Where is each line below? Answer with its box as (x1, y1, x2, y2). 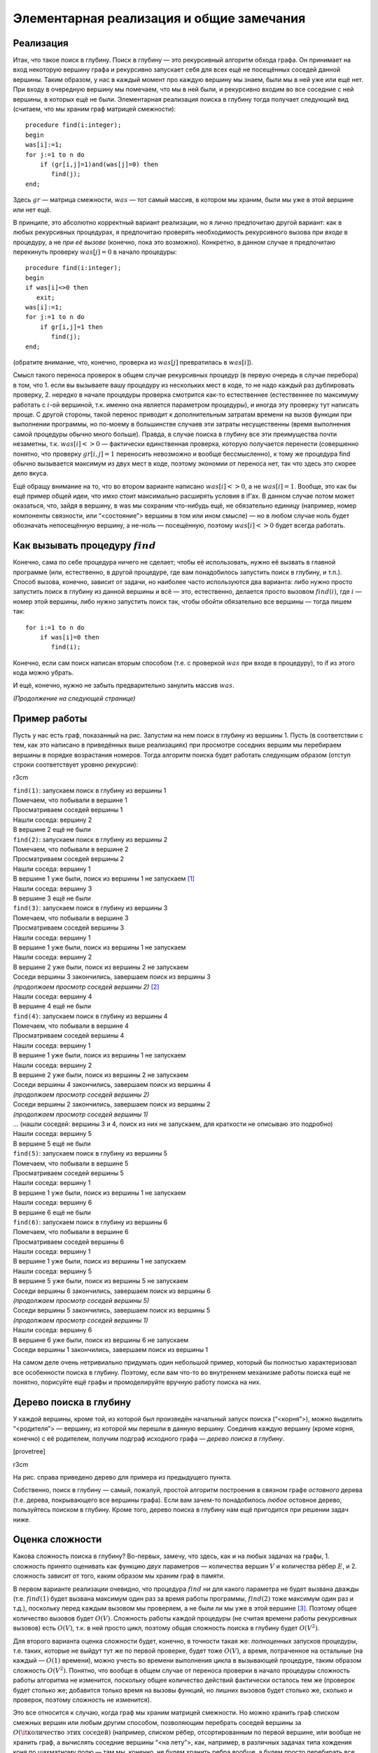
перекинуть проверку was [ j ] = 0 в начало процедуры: (13, 248, 177, 256)
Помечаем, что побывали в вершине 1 (13, 796, 127, 804)
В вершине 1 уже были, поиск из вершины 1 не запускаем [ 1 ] (13, 874, 195, 883)
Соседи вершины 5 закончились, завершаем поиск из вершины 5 (13, 1306, 211, 1315)
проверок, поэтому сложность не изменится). (13, 1696, 152, 1704)
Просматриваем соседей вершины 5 (13, 1168, 124, 1177)
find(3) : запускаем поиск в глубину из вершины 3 (13, 904, 168, 912)
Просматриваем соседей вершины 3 (13, 923, 125, 932)
